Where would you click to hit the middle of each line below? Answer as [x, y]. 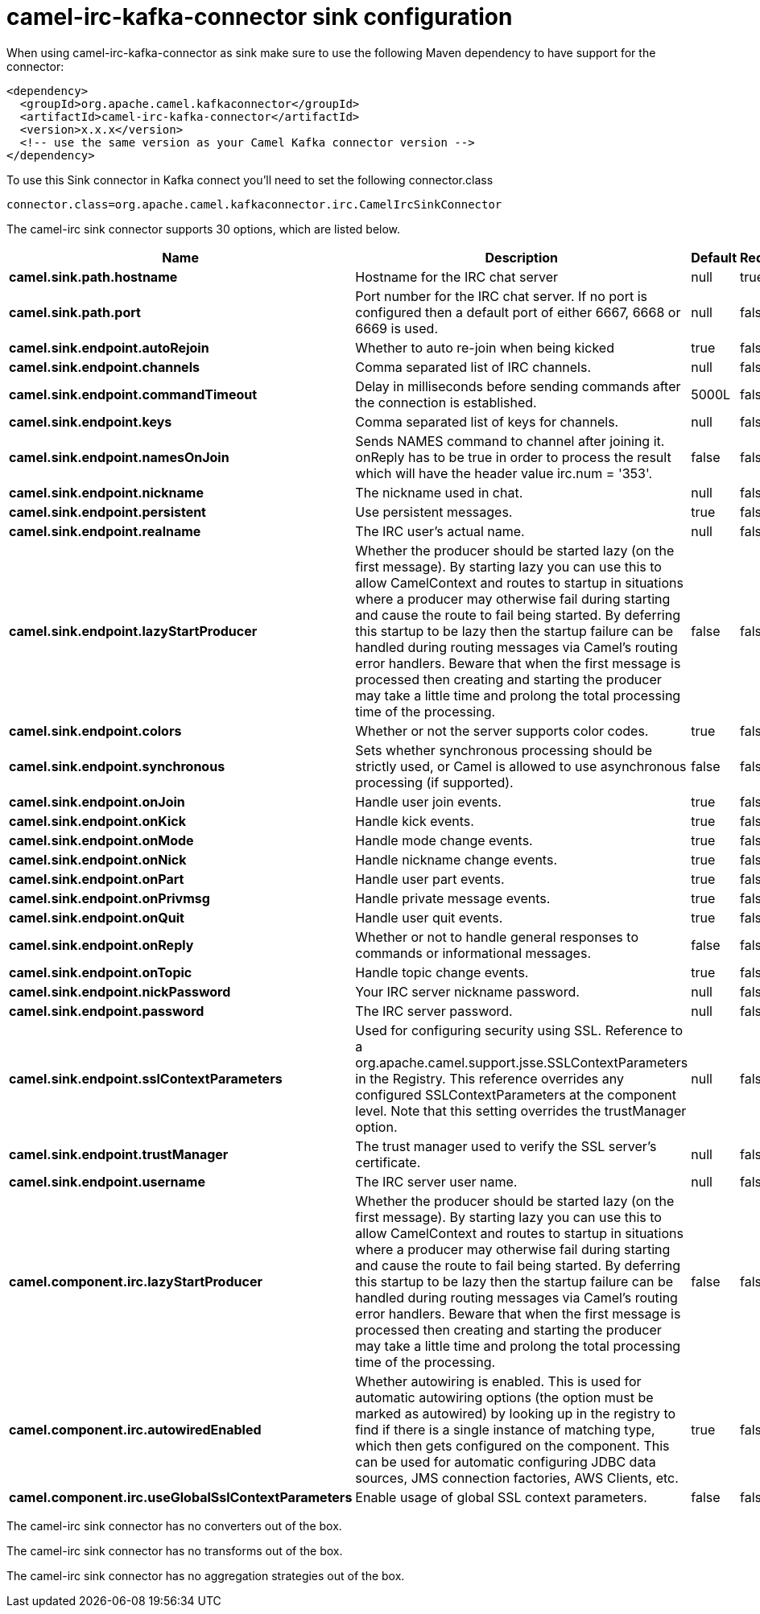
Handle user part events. [430, 879]
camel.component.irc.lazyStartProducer [136, 1281]
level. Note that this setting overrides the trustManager [521, 1110]
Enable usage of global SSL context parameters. [501, 1497]
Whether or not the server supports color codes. [502, 731]
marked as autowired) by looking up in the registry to [516, 1413]
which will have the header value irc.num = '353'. [504, 473]
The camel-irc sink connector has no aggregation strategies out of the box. [206, 1575]
